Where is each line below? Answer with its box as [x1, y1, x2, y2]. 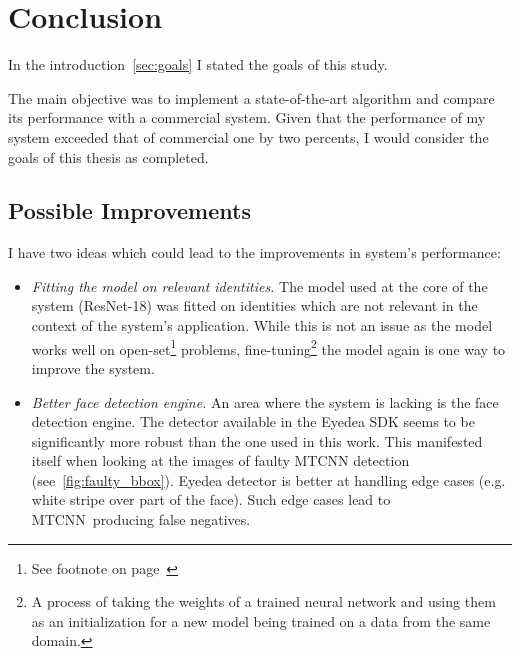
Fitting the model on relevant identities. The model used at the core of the [31, 275, 488, 296]
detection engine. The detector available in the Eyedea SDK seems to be [31, 411, 475, 432]
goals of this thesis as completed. [8, 146, 209, 167]
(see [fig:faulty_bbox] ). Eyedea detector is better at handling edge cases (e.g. [31, 469, 506, 490]
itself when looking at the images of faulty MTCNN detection [31, 450, 410, 471]
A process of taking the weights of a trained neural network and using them [31, 591, 496, 612]
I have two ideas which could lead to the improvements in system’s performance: [8, 242, 501, 263]
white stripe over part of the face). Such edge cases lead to [31, 489, 391, 510]
